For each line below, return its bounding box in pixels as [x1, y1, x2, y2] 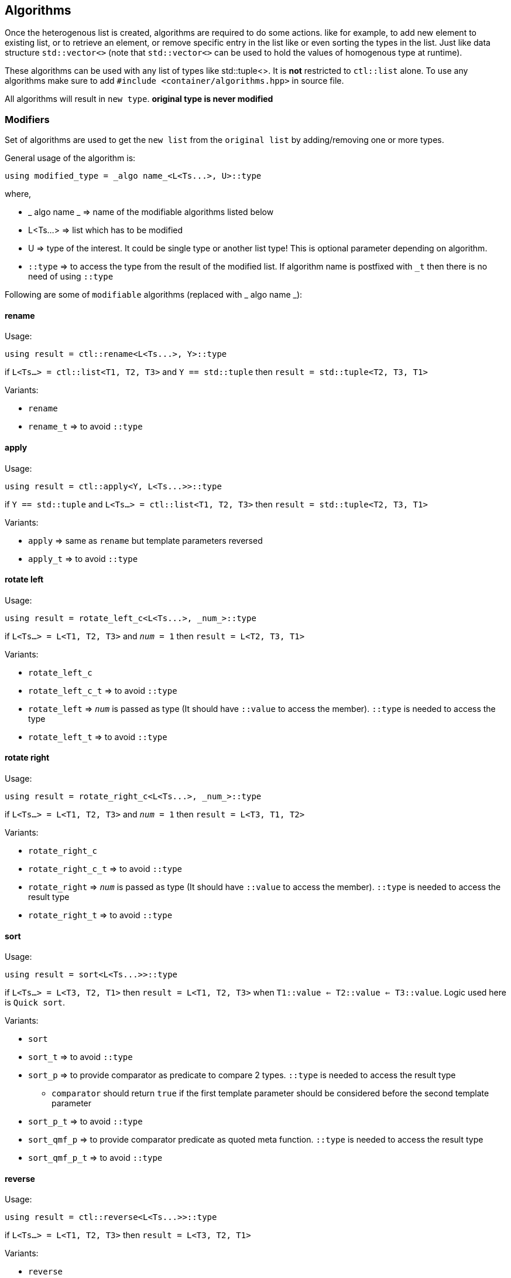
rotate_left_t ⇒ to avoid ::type [28, 731, 167, 742]
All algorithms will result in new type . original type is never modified [5, 94, 273, 104]
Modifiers [5, 113, 50, 125]
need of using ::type [28, 271, 114, 282]
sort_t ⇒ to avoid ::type [28, 1052, 133, 1062]
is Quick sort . [5, 997, 66, 1008]
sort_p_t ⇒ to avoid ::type [28, 1116, 143, 1127]
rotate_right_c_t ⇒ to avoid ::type [28, 864, 182, 874]
